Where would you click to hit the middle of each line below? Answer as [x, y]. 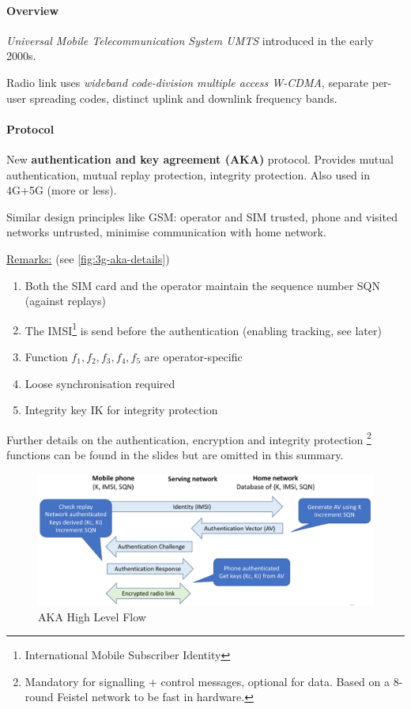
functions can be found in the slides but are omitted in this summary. [175, 454]
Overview [33, 10]
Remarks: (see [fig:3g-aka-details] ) [88, 258]
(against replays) [65, 301]
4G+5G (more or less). [62, 190]
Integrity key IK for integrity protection [121, 410]
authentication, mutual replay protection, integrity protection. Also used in [189, 174]
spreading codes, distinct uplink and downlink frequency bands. [183, 98]
